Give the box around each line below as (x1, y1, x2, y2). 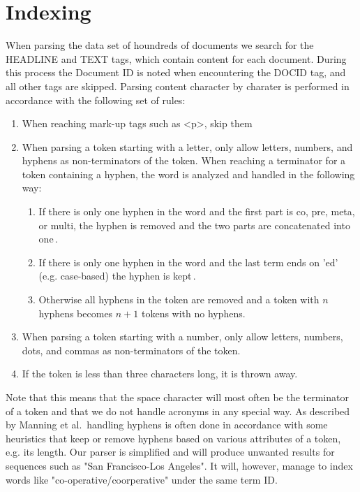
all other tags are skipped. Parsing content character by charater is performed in (6, 78, 350, 93)
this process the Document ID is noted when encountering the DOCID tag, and (6, 65, 346, 80)
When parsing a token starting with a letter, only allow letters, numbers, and (22, 139, 353, 154)
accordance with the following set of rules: (6, 92, 186, 107)
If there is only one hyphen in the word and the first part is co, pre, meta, (38, 204, 355, 219)
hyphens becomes (38, 305, 113, 320)
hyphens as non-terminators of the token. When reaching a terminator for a (22, 153, 346, 168)
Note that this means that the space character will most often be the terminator (6, 390, 349, 404)
